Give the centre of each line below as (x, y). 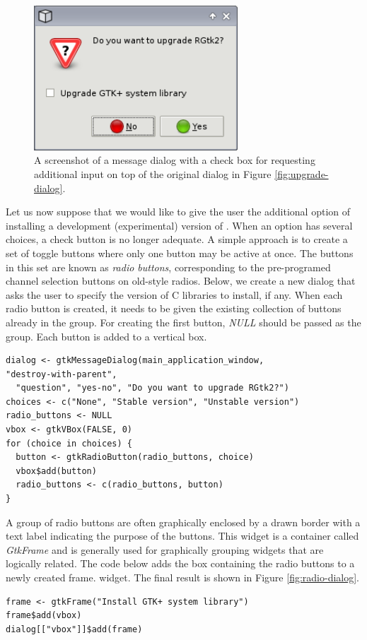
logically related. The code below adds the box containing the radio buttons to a (180, 563)
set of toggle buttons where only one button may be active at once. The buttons (180, 253)
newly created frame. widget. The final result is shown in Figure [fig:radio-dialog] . (182, 577)
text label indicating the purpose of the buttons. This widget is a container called (182, 536)
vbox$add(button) (56, 471)
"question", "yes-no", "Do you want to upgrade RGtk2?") (152, 388)
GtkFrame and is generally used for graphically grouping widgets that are (165, 549)
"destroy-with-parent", (62, 374)
